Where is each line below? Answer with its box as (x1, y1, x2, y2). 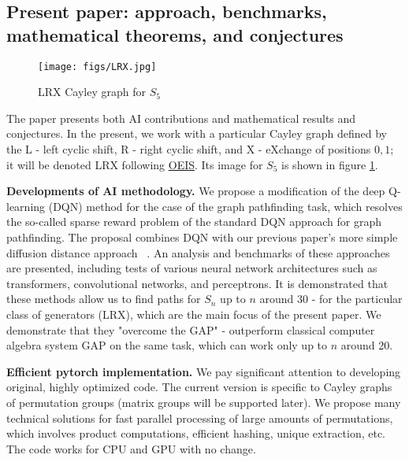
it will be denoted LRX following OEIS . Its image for (6, 156, 263, 172)
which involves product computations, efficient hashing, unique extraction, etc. (6, 425, 385, 442)
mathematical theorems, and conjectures (6, 22, 344, 46)
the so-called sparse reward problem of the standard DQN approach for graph (6, 213, 382, 230)
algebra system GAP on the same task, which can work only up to (6, 337, 328, 353)
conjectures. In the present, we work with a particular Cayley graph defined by (6, 125, 387, 142)
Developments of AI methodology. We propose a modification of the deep (6, 183, 385, 199)
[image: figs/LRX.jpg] (38, 61, 157, 72)
